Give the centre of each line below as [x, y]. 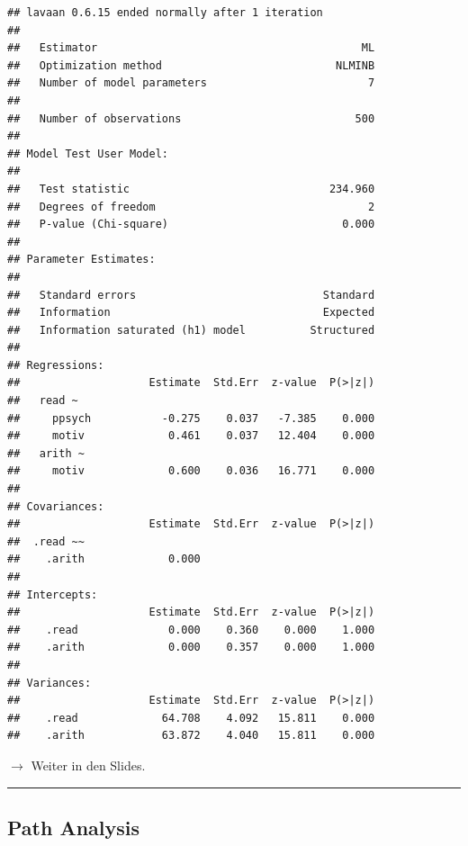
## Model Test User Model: [88, 153]
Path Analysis [74, 827]
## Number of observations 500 [191, 118]
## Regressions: [56, 365]
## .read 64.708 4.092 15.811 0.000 [191, 718]
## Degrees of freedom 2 [191, 207]
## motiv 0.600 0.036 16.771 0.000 [191, 471]
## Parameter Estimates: [81, 260]
